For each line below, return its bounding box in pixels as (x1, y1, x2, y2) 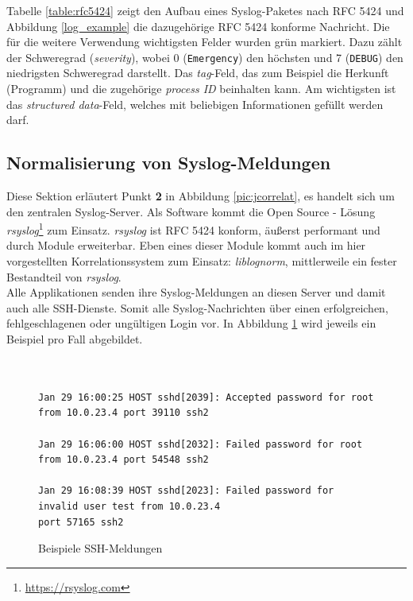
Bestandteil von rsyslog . (6, 268, 122, 285)
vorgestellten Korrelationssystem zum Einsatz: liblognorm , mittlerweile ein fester (6, 253, 397, 269)
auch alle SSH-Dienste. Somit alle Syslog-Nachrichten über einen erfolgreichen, (6, 299, 388, 316)
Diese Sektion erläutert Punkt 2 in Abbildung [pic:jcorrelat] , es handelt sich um (6, 188, 395, 204)
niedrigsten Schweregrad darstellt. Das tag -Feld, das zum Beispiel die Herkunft (6, 64, 389, 81)
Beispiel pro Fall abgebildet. (6, 331, 143, 347)
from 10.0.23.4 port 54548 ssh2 (38, 454, 209, 466)
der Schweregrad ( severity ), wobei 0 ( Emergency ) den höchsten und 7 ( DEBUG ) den (6, 48, 403, 65)
